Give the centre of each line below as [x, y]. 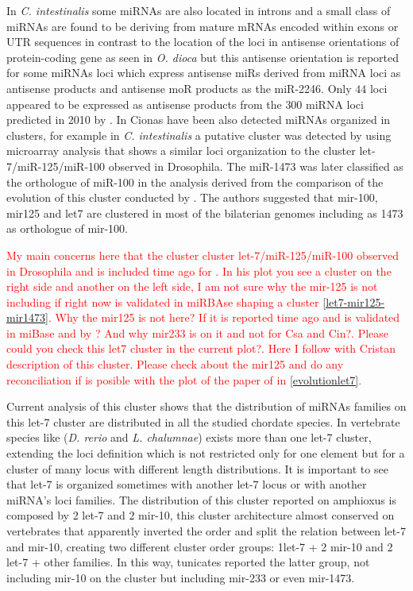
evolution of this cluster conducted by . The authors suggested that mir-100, [192, 197]
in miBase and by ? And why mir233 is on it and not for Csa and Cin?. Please [198, 332]
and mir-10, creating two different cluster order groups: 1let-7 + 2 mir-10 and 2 [200, 546]
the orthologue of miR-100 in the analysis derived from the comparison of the [195, 182]
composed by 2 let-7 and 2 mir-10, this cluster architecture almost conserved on [201, 515]
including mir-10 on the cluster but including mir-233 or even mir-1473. [181, 577]
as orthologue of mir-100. [67, 228]
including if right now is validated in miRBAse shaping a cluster [163, 301]
